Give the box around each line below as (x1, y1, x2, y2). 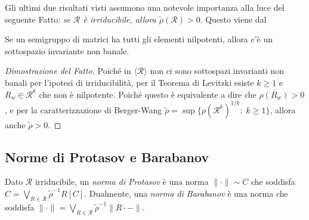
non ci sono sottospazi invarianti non (150, 64, 285, 77)
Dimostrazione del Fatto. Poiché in (5, 64, 131, 77)
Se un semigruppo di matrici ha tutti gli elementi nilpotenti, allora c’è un (5, 33, 273, 45)
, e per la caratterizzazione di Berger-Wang (5, 103, 162, 116)
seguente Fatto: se (5, 13, 71, 25)
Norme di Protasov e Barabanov (5, 147, 209, 166)
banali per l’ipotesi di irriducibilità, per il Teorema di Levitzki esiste (5, 76, 254, 88)
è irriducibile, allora (83, 13, 156, 25)
